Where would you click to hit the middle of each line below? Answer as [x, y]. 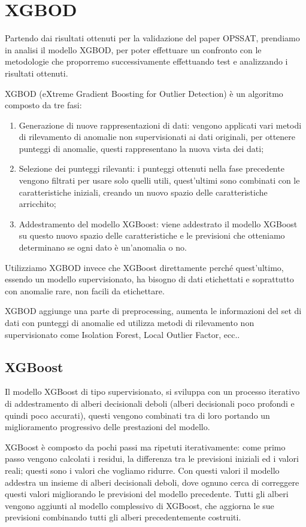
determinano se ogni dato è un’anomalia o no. [103, 247]
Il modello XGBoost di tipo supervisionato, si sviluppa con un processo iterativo [152, 392]
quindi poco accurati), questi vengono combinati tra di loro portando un [137, 415]
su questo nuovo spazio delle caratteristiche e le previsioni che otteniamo [152, 235]
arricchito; [37, 204]
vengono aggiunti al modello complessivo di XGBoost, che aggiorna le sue [140, 505]
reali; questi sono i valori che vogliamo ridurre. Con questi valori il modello [142, 470]
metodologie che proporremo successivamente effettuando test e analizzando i [146, 61]
